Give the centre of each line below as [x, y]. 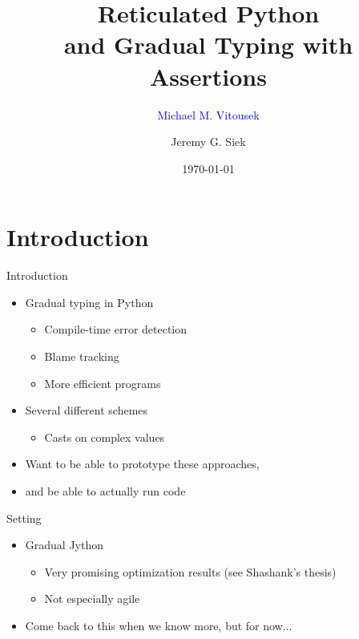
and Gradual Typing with [208, 44]
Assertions [208, 76]
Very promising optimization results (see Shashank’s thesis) [190, 571]
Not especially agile [92, 599]
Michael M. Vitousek [208, 114]
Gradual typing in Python [89, 302]
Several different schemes [87, 410]
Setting [24, 518]
